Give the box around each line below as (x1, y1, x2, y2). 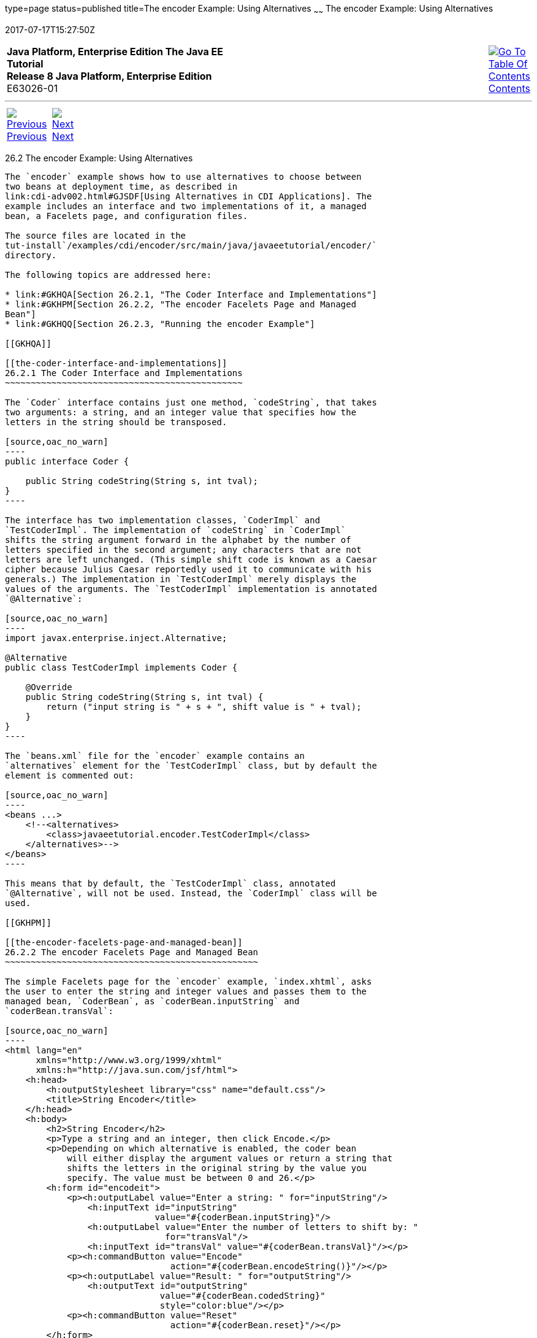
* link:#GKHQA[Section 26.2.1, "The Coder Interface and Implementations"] (5, 289, 377, 299)
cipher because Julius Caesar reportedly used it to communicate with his (5, 564, 372, 574)
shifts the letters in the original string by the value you (67, 1163, 367, 1173)
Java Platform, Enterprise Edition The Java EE (7, 45, 223, 58)
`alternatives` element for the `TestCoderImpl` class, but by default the (5, 760, 377, 771)
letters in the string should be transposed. (5, 417, 227, 427)
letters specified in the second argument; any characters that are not (5, 544, 362, 555)
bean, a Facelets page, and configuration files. (5, 210, 248, 221)
